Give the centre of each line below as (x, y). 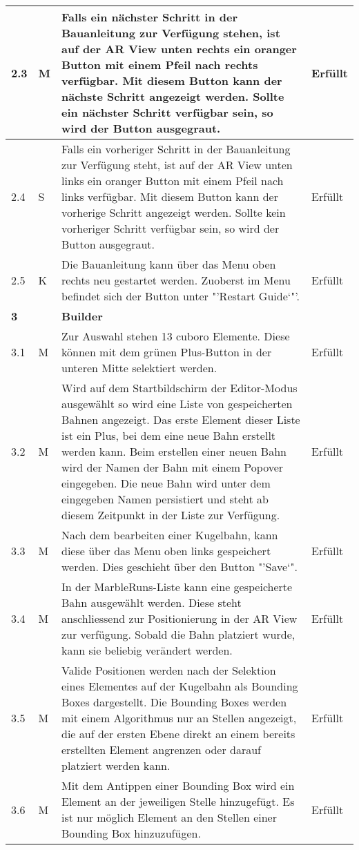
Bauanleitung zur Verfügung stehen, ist (171, 33)
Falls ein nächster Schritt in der (150, 17)
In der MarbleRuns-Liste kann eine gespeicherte (177, 587)
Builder (82, 316)
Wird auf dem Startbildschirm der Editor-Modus (179, 388)
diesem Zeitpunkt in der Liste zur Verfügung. (171, 515)
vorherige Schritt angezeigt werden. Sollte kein (174, 212)
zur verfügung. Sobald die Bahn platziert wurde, (178, 634)
